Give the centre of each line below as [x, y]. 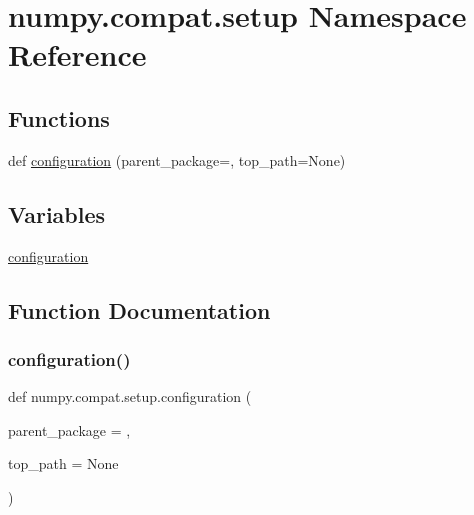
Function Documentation [139, 309]
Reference [77, 54]
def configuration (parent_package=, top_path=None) [177, 159]
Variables [57, 213]
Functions [59, 117]
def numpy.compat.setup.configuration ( [130, 396]
